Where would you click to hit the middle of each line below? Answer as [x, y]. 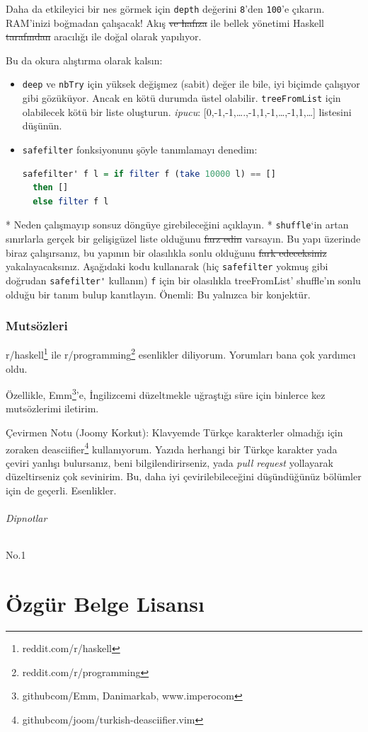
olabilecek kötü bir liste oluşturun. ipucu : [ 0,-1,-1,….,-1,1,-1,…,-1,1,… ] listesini [187, 111]
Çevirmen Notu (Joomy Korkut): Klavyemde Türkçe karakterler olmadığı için [174, 432]
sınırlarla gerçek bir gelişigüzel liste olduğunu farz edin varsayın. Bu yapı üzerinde [183, 239]
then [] [51, 188]
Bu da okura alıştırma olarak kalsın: [84, 60]
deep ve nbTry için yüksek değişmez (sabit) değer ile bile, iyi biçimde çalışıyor [191, 84]
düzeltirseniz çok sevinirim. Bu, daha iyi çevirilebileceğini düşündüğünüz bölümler [184, 476]
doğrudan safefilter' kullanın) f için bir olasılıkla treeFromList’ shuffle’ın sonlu [183, 280]
